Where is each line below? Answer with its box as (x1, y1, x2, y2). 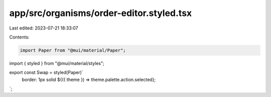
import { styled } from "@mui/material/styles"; (9, 60, 105, 66)
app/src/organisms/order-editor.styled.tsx (9, 7, 192, 18)
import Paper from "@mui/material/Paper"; (20, 47, 126, 53)
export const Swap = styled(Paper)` (9, 69, 83, 75)
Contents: (9, 34, 30, 40)
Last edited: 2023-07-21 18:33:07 (9, 25, 78, 31)
